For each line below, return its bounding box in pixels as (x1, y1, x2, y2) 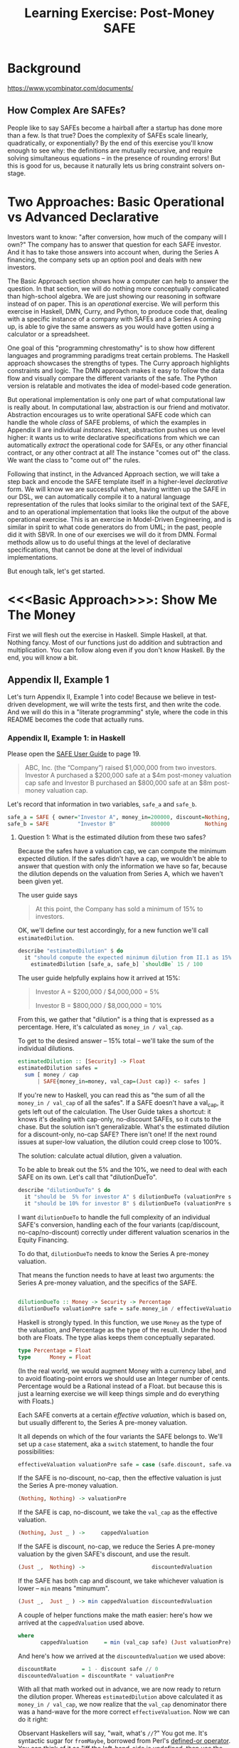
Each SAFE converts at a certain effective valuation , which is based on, (17, 1410, 227, 1419)
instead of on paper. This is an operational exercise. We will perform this (7, 299, 220, 308)
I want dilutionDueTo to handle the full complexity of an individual (17, 1213, 211, 1222)
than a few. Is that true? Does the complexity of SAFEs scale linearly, (7, 130, 208, 140)
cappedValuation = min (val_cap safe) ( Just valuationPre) (40, 1638, 232, 1646)
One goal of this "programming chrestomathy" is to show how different (7, 344, 216, 352)
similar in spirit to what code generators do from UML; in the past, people (7, 523, 223, 531)
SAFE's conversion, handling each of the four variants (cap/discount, (17, 1220, 221, 1229)
